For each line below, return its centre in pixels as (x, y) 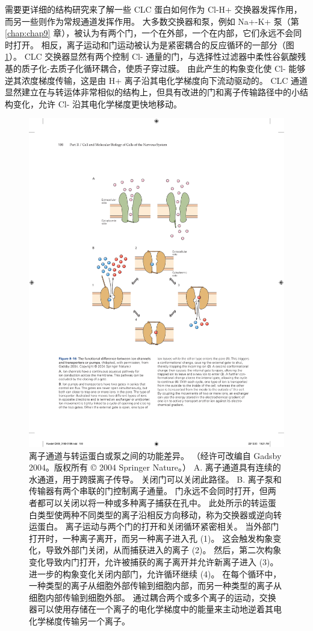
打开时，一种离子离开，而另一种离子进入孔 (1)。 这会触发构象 (151, 538)
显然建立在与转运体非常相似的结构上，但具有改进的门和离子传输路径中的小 (152, 92)
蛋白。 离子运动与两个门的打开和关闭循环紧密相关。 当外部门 (158, 526)
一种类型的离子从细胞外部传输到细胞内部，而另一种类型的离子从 (155, 585)
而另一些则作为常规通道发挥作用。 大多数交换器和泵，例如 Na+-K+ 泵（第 (152, 21)
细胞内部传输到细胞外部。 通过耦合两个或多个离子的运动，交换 (153, 597)
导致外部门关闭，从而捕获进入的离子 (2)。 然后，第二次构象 (163, 550)
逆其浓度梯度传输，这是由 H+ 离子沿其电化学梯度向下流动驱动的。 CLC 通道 (156, 80)
